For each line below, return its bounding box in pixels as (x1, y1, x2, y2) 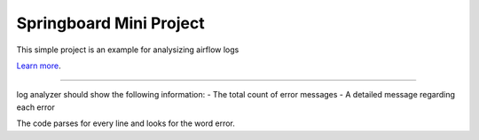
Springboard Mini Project (16, 13, 205, 33)
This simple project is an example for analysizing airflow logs (16, 44, 239, 55)
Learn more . (16, 60, 61, 71)
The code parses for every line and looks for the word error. (16, 118, 235, 128)
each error (16, 102, 55, 113)
